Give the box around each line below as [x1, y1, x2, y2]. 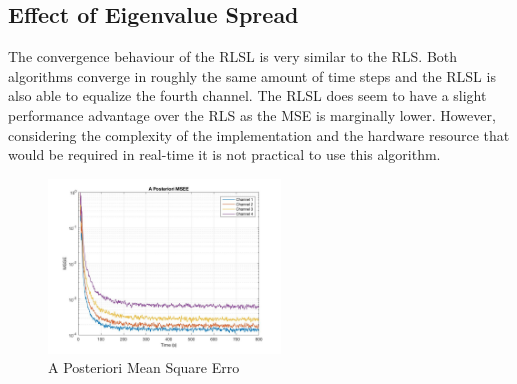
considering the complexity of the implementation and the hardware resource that [8, 124, 510, 145]
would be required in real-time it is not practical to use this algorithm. [8, 144, 441, 165]
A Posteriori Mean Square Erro [48, 357, 240, 378]
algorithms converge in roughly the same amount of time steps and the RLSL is [8, 65, 496, 86]
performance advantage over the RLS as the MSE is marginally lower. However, [8, 104, 496, 125]
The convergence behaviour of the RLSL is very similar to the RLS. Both [8, 46, 458, 67]
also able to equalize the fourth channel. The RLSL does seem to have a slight [8, 85, 487, 106]
